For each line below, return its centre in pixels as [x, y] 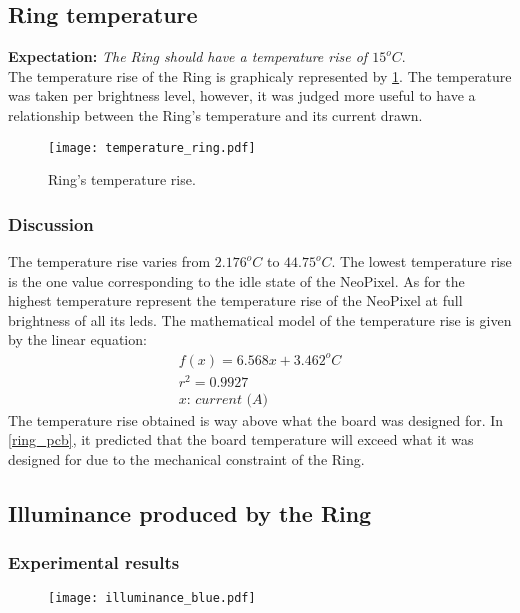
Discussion [51, 223]
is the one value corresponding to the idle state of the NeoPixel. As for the [236, 280]
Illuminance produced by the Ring [190, 512]
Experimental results [94, 562]
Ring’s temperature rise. [122, 179]
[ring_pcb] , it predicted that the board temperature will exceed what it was [241, 439]
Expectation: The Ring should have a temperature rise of [188, 56]
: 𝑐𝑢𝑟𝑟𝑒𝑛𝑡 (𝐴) [227, 399]
